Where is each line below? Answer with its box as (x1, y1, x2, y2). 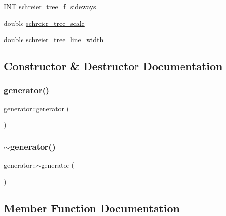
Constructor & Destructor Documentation (4, 58, 223, 73)
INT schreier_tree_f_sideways (4, 1, 96, 11)
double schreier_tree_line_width (4, 34, 104, 45)
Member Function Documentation (4, 200, 180, 215)
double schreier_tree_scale (4, 18, 85, 28)
